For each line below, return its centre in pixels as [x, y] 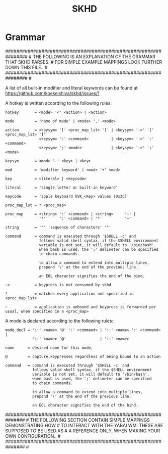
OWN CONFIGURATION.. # [33, 436]
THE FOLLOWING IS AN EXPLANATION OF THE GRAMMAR [94, 57]
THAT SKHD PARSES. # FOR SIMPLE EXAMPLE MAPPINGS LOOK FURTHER [84, 62]
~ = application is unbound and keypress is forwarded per [81, 307]
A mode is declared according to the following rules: [59, 321]
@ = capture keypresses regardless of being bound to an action [83, 356]
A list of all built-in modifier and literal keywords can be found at [71, 88]
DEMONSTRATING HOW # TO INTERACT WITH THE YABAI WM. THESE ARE [84, 425]
